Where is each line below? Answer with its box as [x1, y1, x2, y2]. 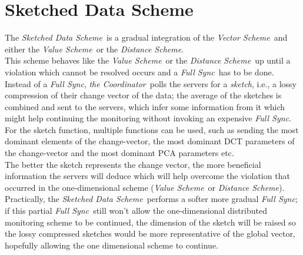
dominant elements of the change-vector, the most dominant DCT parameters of [5, 135, 295, 147]
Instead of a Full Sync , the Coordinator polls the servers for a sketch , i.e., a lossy [5, 77, 297, 90]
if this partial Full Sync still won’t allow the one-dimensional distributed [5, 204, 267, 217]
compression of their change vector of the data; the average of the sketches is [5, 89, 282, 101]
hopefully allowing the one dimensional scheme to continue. [5, 239, 218, 251]
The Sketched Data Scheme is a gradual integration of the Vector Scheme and [5, 31, 288, 44]
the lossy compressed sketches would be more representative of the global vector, [5, 227, 295, 240]
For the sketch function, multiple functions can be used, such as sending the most [5, 123, 299, 135]
